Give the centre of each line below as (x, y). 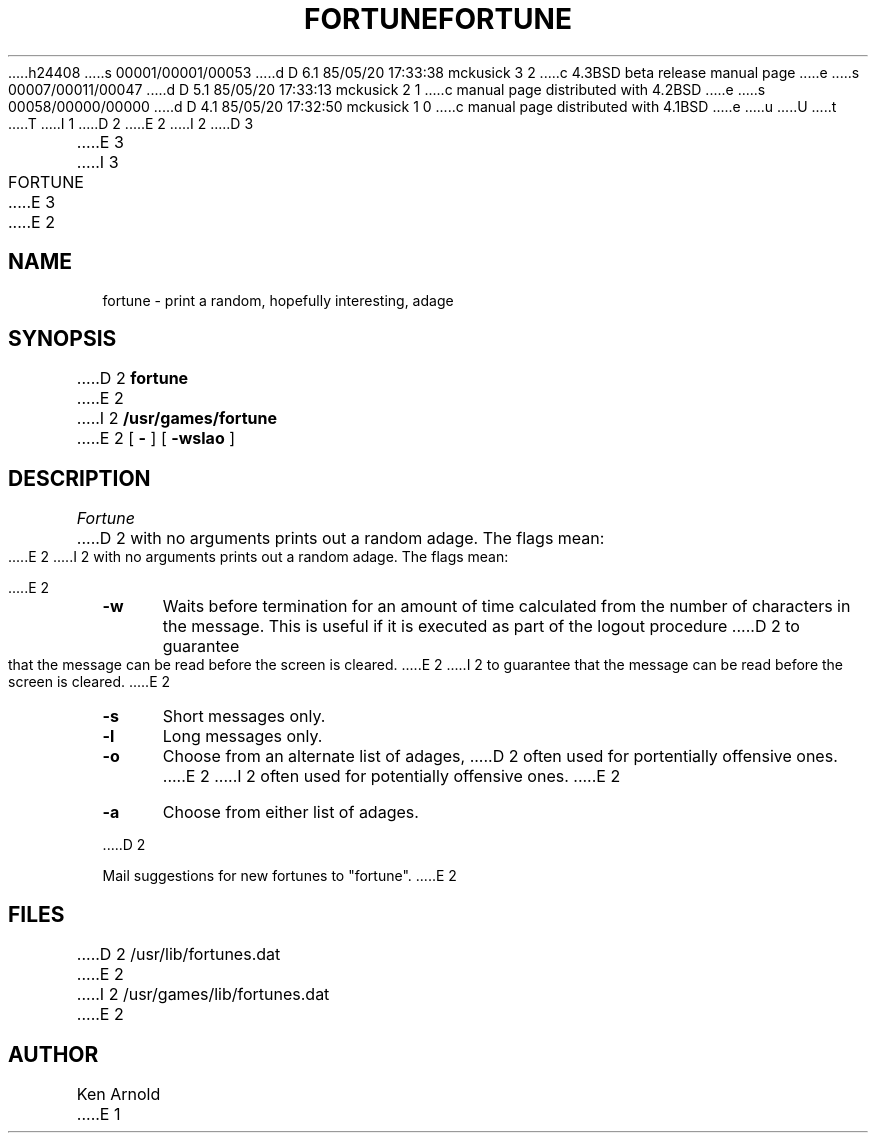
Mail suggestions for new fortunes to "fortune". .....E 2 (279, 876)
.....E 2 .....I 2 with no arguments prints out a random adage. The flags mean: (258, 557)
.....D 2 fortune (132, 378)
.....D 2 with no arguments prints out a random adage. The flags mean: (340, 538)
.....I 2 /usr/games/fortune (176, 418)
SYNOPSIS (62, 339)
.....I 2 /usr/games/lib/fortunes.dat (203, 994)
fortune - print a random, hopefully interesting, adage (278, 300)
